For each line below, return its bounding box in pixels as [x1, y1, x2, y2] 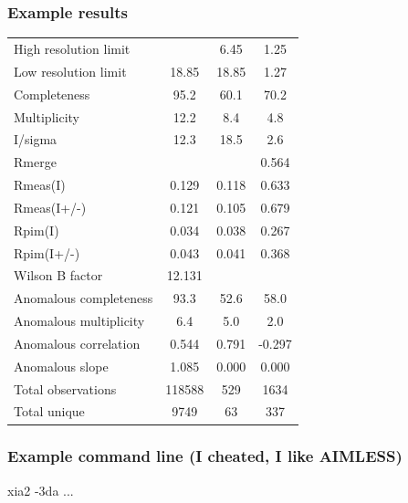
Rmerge [14, 152, 57, 172]
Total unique [14, 402, 85, 421]
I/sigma [14, 130, 58, 149]
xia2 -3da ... [7, 480, 74, 499]
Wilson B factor [14, 266, 103, 285]
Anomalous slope [14, 356, 109, 375]
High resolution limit [14, 38, 131, 58]
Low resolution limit [14, 61, 127, 80]
